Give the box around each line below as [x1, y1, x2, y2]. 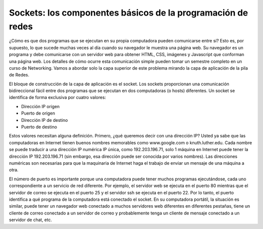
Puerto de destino [21, 124, 57, 130]
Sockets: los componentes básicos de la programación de [9, 7, 248, 18]
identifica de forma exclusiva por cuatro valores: [9, 95, 106, 100]
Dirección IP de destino [21, 117, 68, 123]
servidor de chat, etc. [9, 217, 52, 223]
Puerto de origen [21, 110, 56, 116]
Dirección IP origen [21, 103, 60, 109]
